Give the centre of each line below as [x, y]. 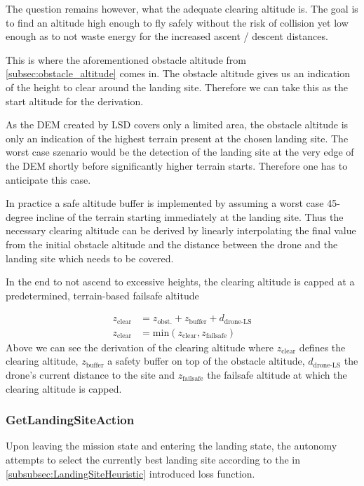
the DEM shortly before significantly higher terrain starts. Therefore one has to [177, 165]
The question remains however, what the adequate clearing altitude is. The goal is [182, 8]
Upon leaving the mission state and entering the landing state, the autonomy [171, 446]
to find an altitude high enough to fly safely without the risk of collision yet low [177, 22]
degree [19, 216]
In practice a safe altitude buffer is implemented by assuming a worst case [165, 203]
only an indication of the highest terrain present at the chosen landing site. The [177, 138]
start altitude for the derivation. [75, 101]
